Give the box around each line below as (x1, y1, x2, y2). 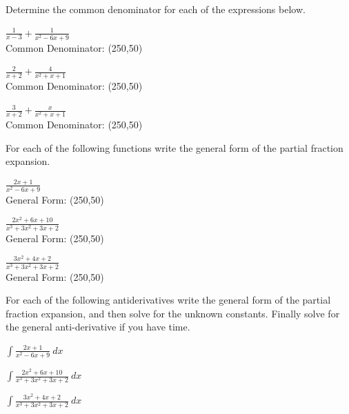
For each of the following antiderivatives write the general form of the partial (6, 293, 331, 307)
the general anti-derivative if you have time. (6, 319, 190, 334)
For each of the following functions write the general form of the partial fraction (6, 140, 343, 155)
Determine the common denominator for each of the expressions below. (6, 2, 306, 16)
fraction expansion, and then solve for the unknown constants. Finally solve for (6, 306, 340, 320)
